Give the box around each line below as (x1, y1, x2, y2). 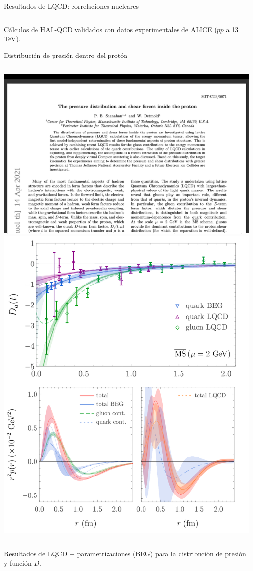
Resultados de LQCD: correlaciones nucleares (4, 1, 139, 11)
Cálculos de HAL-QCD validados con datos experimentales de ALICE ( (4, 24, 217, 34)
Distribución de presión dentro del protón (4, 50, 128, 60)
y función (4, 558, 32, 568)
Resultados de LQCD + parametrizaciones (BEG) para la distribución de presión (4, 548, 246, 558)
